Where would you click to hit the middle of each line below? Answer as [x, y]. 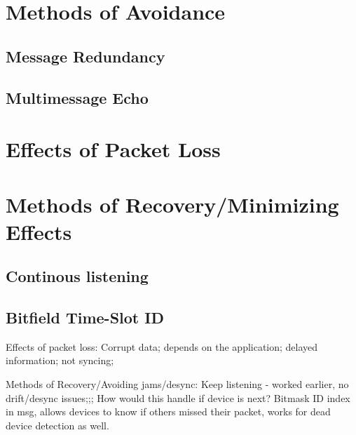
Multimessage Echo [77, 97]
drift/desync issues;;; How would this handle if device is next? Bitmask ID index [178, 397]
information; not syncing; [60, 360]
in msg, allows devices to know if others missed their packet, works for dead [168, 411]
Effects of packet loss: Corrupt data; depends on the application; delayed [162, 346]
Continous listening [77, 276]
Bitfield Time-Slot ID [85, 317]
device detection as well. [57, 425]
